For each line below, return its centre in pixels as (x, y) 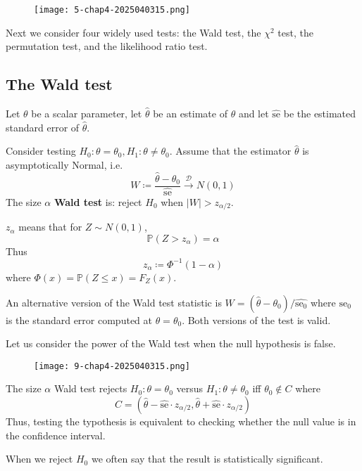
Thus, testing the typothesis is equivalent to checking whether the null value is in (181, 421)
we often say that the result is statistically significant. (207, 459)
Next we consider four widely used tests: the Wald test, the (133, 32)
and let (254, 114)
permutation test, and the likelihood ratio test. (107, 46)
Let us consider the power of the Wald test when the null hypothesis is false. (171, 343)
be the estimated (320, 114)
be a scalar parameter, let (87, 114)
